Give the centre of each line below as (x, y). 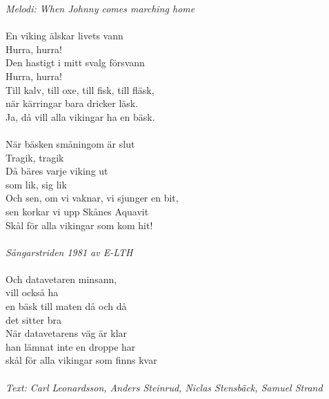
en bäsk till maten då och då (66, 306)
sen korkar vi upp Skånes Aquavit (77, 211)
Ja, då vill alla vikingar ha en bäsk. (80, 116)
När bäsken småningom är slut (70, 143)
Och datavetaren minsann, (61, 279)
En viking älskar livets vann (64, 36)
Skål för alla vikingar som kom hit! (79, 225)
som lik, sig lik (36, 184)
